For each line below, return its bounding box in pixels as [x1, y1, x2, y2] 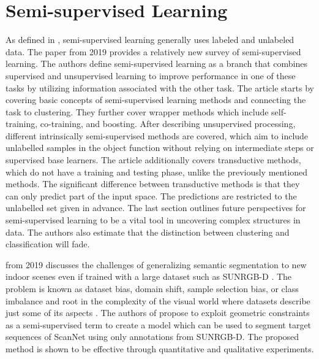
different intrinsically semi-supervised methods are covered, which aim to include [6, 129, 309, 142]
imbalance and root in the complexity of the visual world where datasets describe [6, 294, 310, 307]
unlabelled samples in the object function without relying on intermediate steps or [6, 141, 314, 154]
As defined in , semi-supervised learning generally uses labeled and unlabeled [6, 33, 295, 46]
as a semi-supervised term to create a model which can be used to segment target [6, 318, 312, 331]
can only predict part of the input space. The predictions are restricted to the [6, 189, 297, 202]
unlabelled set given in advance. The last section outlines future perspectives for [6, 201, 306, 214]
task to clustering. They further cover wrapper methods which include [6, 105, 269, 118]
